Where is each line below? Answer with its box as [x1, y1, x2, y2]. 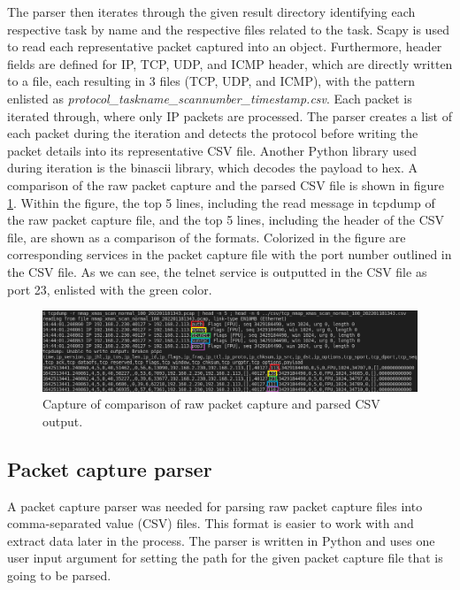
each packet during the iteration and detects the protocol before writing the [7, 124, 418, 142]
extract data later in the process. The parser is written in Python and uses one [7, 531, 435, 549]
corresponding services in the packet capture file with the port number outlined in [7, 245, 452, 264]
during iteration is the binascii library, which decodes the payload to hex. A [7, 158, 418, 177]
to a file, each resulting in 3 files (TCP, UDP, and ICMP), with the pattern [7, 72, 416, 90]
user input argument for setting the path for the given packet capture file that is [7, 548, 443, 567]
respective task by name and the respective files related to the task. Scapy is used [7, 19, 449, 38]
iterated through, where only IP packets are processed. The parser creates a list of [7, 106, 452, 125]
